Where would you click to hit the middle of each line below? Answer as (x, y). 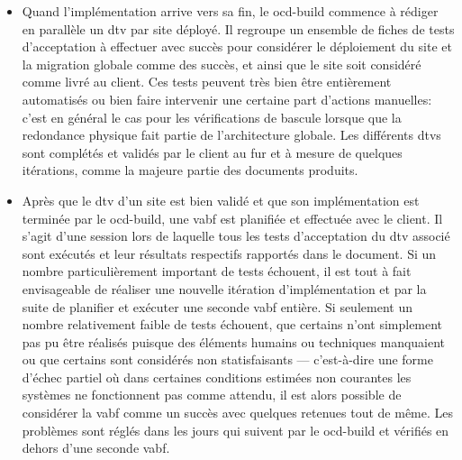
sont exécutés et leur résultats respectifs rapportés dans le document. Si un (229, 253)
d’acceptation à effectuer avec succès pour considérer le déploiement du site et (237, 46)
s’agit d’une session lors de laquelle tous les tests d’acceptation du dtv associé (236, 236)
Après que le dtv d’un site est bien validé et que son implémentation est (221, 200)
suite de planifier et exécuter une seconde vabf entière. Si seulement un (217, 306)
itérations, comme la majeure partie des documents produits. (190, 170)
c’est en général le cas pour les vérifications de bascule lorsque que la (212, 117)
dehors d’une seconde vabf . (96, 448)
